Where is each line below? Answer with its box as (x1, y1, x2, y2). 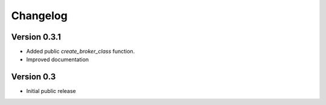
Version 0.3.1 (11, 32, 62, 42)
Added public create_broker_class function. (26, 48, 135, 55)
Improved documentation (26, 56, 89, 63)
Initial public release (26, 88, 77, 95)
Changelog (11, 9, 68, 22)
